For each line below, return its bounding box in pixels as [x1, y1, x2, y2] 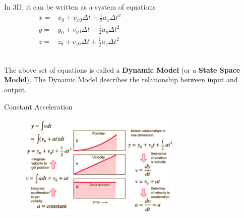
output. [4, 84, 27, 94]
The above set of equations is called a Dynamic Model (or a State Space [4, 64, 240, 75]
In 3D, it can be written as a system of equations [4, 2, 156, 12]
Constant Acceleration [4, 101, 73, 112]
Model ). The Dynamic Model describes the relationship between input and [4, 74, 238, 85]
